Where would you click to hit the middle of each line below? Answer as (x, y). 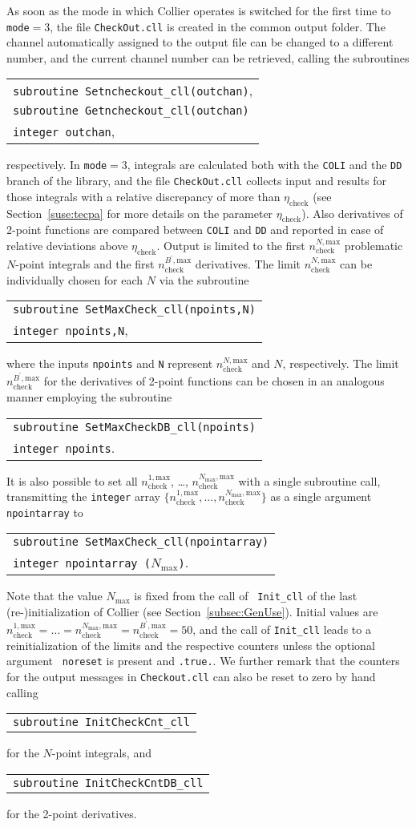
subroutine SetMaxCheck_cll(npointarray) (141, 542)
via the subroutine (204, 279)
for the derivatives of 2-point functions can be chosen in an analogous (214, 381)
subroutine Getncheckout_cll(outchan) (131, 111)
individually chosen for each (75, 279)
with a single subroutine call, (309, 480)
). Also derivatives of (352, 213)
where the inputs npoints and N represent (110, 363)
